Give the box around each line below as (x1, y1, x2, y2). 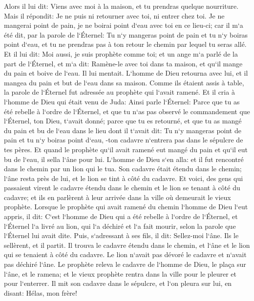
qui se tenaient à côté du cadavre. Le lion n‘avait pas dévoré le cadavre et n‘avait (4, 249, 247, 260)
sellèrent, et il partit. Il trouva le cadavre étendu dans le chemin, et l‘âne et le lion (4, 240, 250, 250)
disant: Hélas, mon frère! (4, 287, 77, 298)
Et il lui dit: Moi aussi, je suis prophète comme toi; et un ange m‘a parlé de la (4, 48, 238, 59)
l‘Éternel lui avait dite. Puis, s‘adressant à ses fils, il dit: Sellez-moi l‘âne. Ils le (4, 230, 239, 241)
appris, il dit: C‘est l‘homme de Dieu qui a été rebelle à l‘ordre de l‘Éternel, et (4, 211, 238, 221)
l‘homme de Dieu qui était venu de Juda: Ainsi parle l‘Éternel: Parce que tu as (4, 96, 240, 106)
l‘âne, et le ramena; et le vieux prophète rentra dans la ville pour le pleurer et (4, 268, 236, 279)
